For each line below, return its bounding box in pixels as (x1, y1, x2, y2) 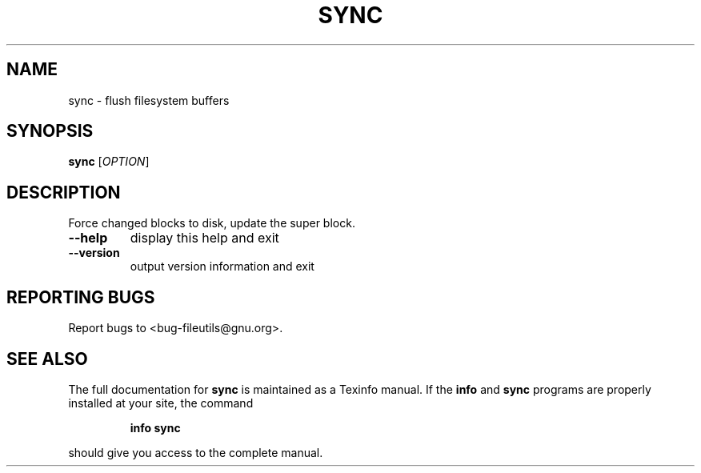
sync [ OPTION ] (68, 154, 150, 169)
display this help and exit (130, 230, 279, 247)
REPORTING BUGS (6, 287, 155, 307)
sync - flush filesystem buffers (68, 93, 230, 107)
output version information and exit (130, 259, 314, 274)
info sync (130, 420, 181, 435)
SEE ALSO (6, 348, 88, 369)
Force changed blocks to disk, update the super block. (68, 216, 355, 230)
